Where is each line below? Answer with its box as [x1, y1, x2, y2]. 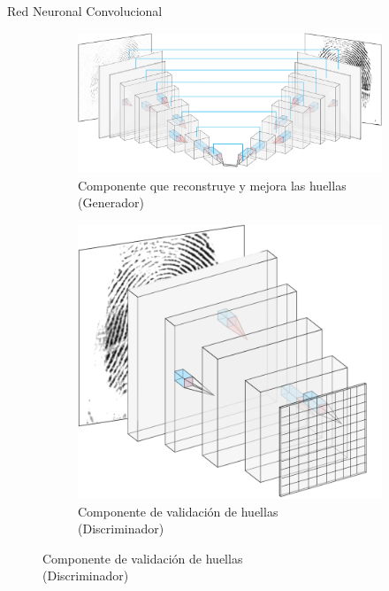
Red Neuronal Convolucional [7, 2, 163, 19]
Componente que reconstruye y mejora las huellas [78, 175, 347, 194]
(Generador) [78, 193, 144, 212]
